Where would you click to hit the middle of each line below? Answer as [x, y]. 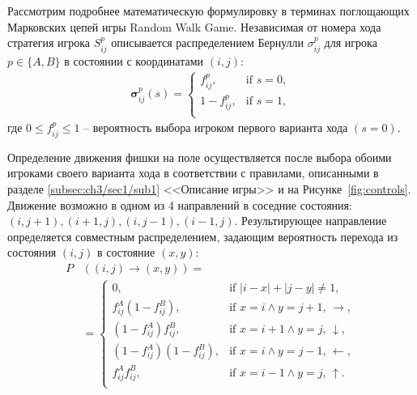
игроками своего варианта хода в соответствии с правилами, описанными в [193, 173]
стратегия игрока [49, 42]
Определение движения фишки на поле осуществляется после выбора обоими [200, 157]
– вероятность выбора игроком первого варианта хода [216, 127]
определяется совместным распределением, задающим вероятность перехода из [203, 236]
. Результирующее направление [311, 221]
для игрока [351, 42]
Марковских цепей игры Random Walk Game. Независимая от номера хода [194, 26]
